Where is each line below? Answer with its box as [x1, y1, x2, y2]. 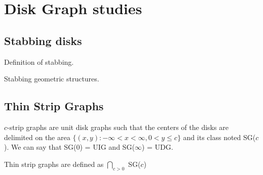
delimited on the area [4, 132, 70, 142]
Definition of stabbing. [4, 56, 74, 67]
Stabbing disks [4, 32, 82, 48]
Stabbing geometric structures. [4, 73, 99, 84]
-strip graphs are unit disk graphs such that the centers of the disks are [7, 121, 229, 132]
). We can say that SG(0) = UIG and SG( [4, 142, 135, 152]
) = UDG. [141, 142, 173, 152]
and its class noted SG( [183, 132, 256, 142]
